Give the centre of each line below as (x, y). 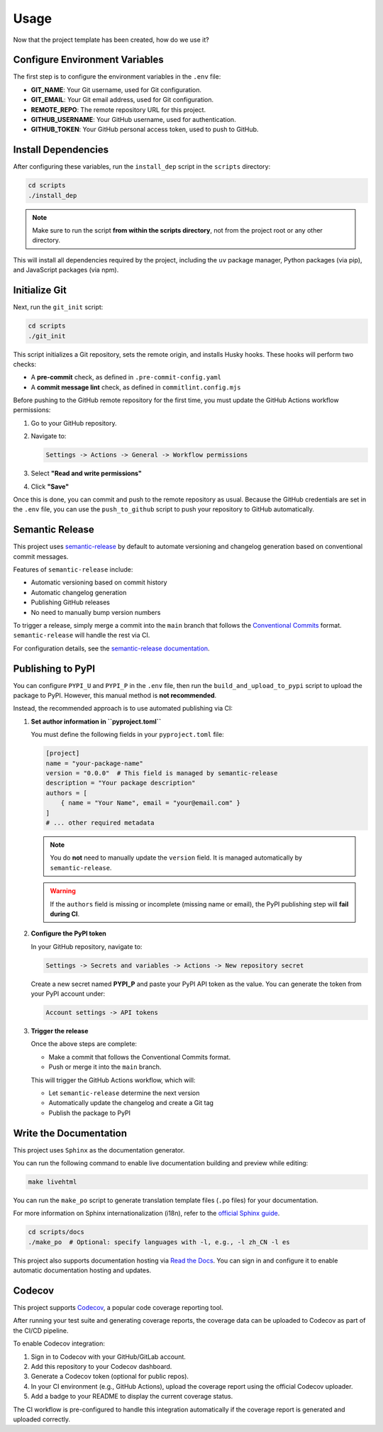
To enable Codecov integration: (59, 1343)
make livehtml (52, 1182)
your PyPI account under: (68, 994)
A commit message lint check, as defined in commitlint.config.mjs (136, 387)
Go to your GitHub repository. (74, 423)
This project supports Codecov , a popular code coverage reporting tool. (118, 1308)
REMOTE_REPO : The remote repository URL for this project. (118, 109)
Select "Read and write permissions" (86, 473)
